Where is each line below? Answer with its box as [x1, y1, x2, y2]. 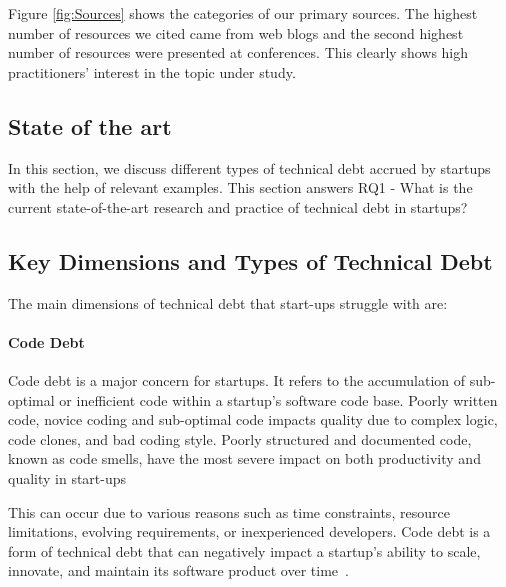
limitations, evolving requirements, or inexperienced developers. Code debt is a [8, 521, 491, 542]
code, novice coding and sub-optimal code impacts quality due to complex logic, [8, 409, 498, 430]
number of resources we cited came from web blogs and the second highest [8, 22, 464, 43]
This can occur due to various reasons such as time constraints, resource [8, 501, 450, 522]
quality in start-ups [8, 467, 127, 488]
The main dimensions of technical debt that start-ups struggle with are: [8, 292, 448, 313]
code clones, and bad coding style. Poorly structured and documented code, [8, 428, 472, 449]
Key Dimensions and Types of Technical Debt [8, 245, 493, 276]
